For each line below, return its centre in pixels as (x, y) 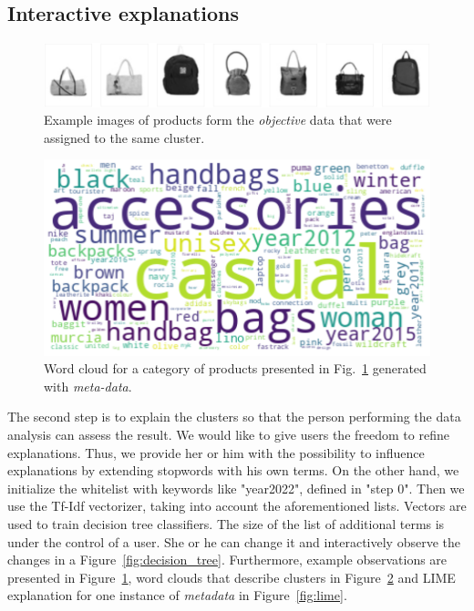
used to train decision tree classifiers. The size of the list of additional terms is (226, 523)
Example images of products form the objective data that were (218, 120)
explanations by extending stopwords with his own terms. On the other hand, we (233, 470)
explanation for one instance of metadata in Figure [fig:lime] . (177, 595)
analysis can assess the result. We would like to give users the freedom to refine (228, 434)
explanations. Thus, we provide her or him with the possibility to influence (216, 452)
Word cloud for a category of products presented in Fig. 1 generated (235, 368)
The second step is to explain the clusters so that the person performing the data (234, 417)
